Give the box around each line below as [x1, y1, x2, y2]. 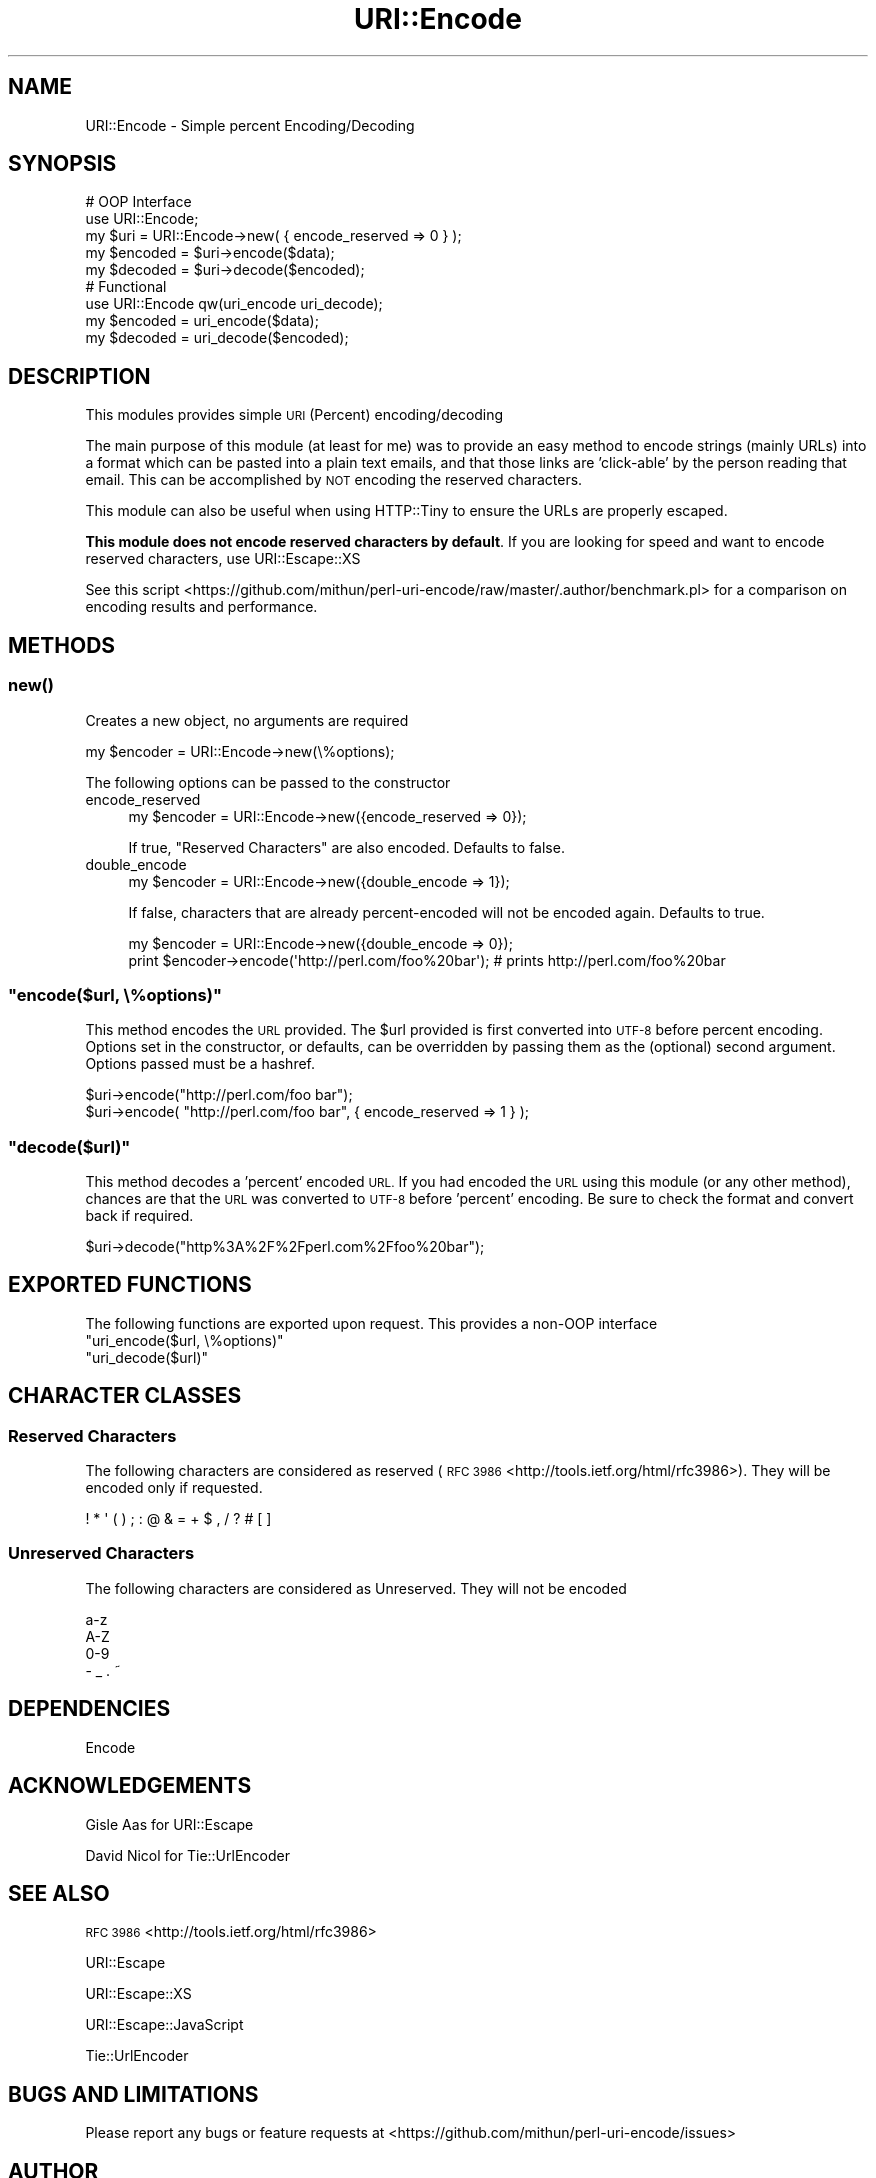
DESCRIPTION [8, 363, 151, 389]
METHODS [8, 632, 116, 658]
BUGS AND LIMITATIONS [8, 2081, 259, 2107]
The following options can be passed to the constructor [85, 773, 451, 791]
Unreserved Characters [8, 1543, 195, 1564]
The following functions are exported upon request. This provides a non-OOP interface [85, 1314, 658, 1332]
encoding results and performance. [85, 598, 318, 616]
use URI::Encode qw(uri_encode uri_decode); [85, 295, 383, 313]
